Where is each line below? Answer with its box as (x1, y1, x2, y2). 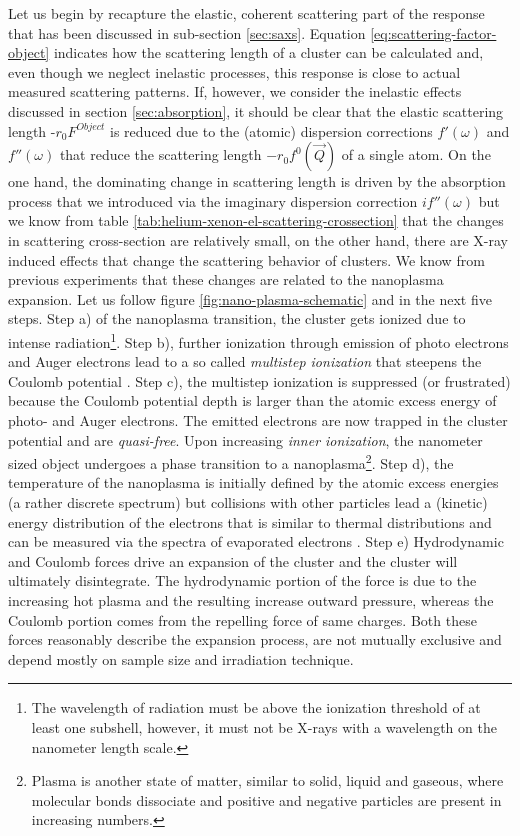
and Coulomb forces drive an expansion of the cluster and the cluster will (8, 550, 458, 571)
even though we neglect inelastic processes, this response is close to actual (8, 61, 461, 82)
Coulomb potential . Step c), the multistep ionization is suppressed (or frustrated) (8, 370, 511, 391)
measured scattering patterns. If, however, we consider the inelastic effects (8, 81, 462, 102)
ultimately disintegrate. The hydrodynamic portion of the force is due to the (8, 570, 477, 591)
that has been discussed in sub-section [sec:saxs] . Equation (8, 22, 366, 43)
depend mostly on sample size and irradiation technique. (8, 648, 354, 669)
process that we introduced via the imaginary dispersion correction (8, 190, 418, 211)
